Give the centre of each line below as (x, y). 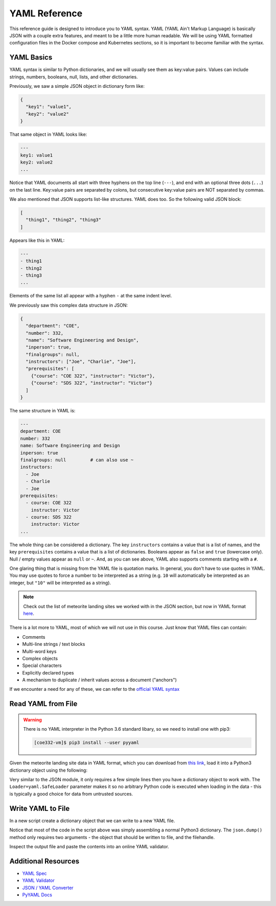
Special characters (42, 666)
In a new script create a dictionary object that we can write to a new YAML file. (92, 821)
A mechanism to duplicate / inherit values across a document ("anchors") (100, 680)
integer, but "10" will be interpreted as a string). (60, 583)
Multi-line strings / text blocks (54, 644)
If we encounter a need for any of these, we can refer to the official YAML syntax (95, 689)
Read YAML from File (43, 704)
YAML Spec (34, 873)
